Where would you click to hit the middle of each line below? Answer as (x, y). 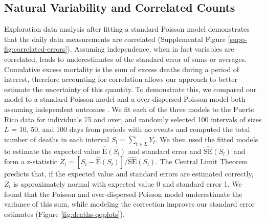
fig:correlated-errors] (36, 49)
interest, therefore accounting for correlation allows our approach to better (121, 79)
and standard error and (165, 151)
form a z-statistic (31, 161)
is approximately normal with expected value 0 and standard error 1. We (127, 183)
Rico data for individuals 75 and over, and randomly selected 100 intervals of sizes (133, 119)
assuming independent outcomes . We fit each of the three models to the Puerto (129, 109)
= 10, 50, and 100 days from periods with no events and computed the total (131, 129)
